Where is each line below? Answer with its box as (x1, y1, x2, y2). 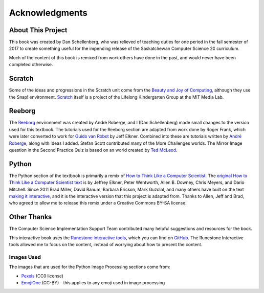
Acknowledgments (9, 7, 88, 18)
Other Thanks (9, 213, 52, 221)
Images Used (9, 253, 41, 260)
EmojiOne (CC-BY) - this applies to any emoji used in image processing (21, 280, 165, 286)
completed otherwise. (9, 62, 53, 68)
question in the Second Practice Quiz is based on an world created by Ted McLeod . (9, 147, 177, 153)
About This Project (9, 26, 67, 34)
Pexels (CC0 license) (21, 273, 64, 279)
